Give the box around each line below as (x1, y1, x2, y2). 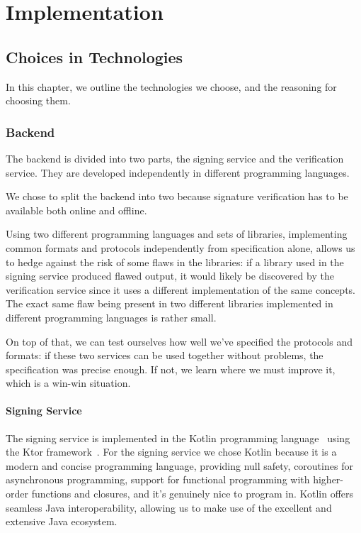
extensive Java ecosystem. (6, 514, 118, 529)
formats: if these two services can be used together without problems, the (6, 348, 323, 363)
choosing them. (6, 93, 71, 108)
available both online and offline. (6, 202, 147, 217)
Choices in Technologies (6, 45, 183, 67)
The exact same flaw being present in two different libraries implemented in (6, 296, 333, 311)
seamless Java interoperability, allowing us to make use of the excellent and (6, 500, 332, 515)
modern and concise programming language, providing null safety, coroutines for (6, 458, 353, 473)
